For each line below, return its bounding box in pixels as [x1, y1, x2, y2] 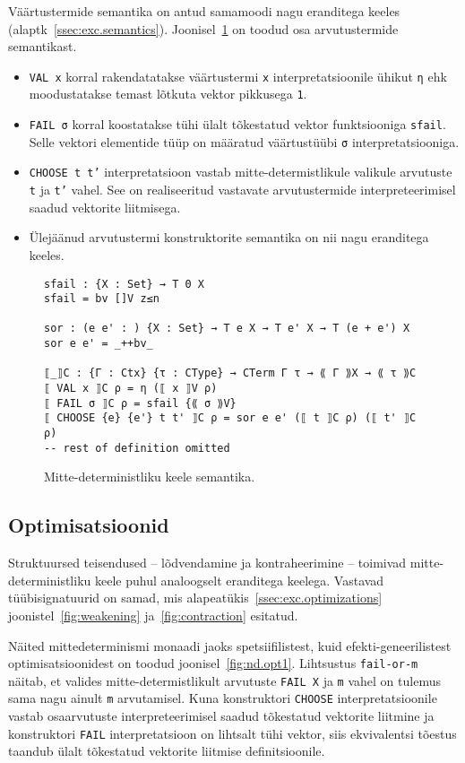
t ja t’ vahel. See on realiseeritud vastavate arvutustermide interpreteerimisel [29, 180, 456, 199]
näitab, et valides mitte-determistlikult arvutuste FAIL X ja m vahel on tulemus [8, 671, 441, 689]
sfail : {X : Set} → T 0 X [44, 277, 204, 290]
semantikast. [8, 37, 77, 56]
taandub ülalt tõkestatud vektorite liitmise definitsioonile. [8, 741, 325, 760]
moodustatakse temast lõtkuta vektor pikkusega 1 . [29, 84, 307, 103]
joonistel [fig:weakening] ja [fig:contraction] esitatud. [8, 605, 298, 624]
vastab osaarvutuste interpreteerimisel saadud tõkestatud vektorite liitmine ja [8, 707, 435, 725]
